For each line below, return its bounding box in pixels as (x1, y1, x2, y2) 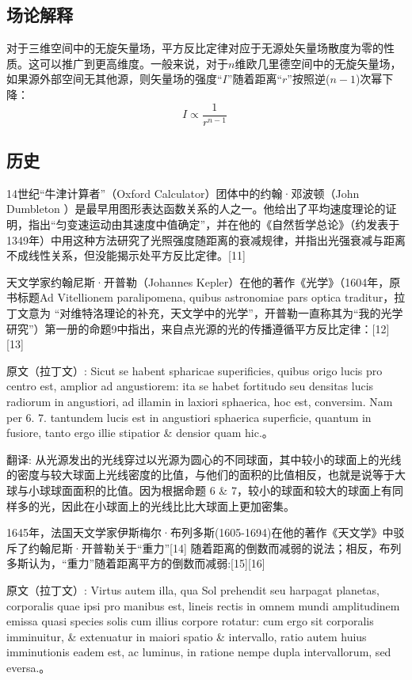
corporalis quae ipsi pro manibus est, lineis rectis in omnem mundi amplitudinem (6, 597, 400, 614)
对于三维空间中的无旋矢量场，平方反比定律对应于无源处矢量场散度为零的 (6, 40, 383, 56)
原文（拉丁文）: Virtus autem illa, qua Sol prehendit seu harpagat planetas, (6, 581, 380, 598)
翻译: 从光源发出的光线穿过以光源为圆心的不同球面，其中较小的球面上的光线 (6, 450, 402, 467)
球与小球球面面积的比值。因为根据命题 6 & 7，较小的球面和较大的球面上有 (6, 481, 392, 498)
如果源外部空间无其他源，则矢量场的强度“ (6, 70, 223, 87)
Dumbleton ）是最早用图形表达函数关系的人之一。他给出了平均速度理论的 (6, 200, 386, 217)
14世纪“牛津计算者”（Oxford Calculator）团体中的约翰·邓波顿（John (6, 184, 360, 201)
